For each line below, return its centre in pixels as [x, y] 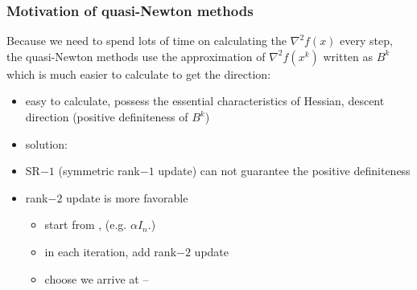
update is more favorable [127, 197]
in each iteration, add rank [111, 251]
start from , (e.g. [86, 225]
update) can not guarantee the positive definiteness [284, 171]
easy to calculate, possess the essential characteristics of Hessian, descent [205, 101]
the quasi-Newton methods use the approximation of [136, 56]
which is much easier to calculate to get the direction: [139, 74]
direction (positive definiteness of [107, 116]
